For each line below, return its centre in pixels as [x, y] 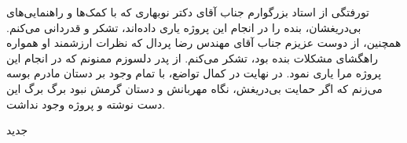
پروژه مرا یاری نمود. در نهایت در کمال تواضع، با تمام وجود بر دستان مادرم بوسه [194, 73]
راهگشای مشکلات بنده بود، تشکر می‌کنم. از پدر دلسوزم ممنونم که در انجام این [192, 57]
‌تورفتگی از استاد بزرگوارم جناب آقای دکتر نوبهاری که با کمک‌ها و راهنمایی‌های [188, 12]
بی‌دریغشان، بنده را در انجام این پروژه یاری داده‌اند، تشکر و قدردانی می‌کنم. [184, 27]
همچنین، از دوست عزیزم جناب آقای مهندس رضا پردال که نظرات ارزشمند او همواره [204, 43]
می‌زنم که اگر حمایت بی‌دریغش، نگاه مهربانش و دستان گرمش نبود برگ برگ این [194, 88]
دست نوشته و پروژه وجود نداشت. [86, 104]
